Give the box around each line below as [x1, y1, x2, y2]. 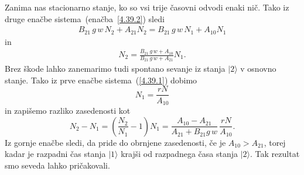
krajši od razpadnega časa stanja [121, 148, 238, 160]
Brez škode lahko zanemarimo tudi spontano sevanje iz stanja [5, 62, 226, 75]
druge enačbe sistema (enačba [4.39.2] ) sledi [5, 12, 165, 24]
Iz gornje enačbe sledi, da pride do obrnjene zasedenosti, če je [5, 136, 226, 148]
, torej [264, 136, 286, 148]
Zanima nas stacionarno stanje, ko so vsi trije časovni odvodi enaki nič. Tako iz [5, 1, 289, 13]
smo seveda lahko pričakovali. [5, 159, 110, 171]
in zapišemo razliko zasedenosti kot [5, 104, 131, 116]
